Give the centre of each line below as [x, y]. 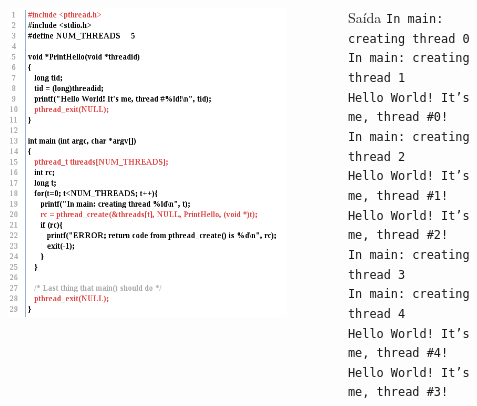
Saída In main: [395, 17]
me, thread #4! [398, 353]
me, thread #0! [398, 117]
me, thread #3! [398, 392]
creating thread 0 [408, 38]
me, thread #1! [398, 195]
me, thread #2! [398, 235]
